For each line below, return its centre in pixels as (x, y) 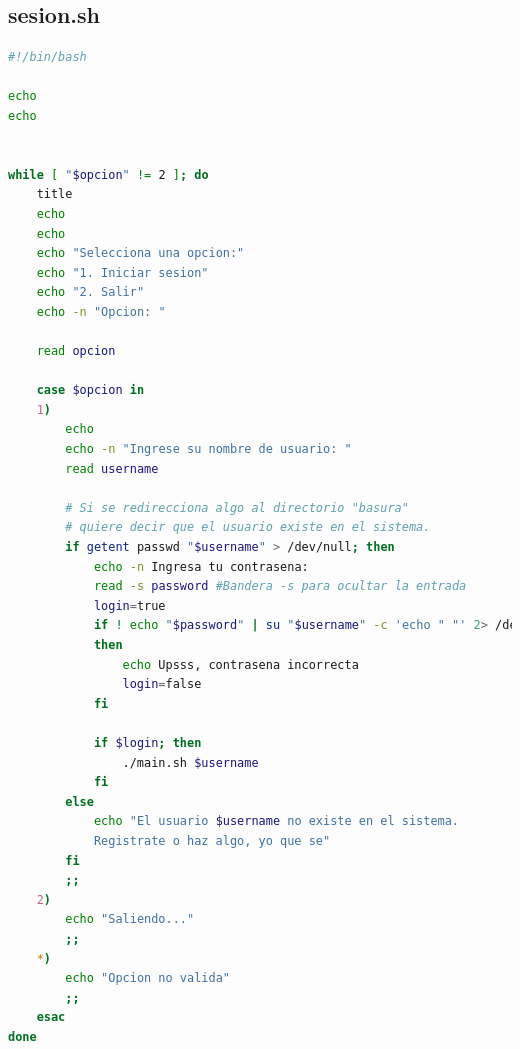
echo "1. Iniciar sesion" (122, 272)
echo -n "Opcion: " (101, 311)
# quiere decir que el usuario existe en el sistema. (248, 527)
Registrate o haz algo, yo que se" (212, 840)
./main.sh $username (190, 762)
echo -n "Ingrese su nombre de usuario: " (208, 449)
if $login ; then (147, 742)
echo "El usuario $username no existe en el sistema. (276, 821)
